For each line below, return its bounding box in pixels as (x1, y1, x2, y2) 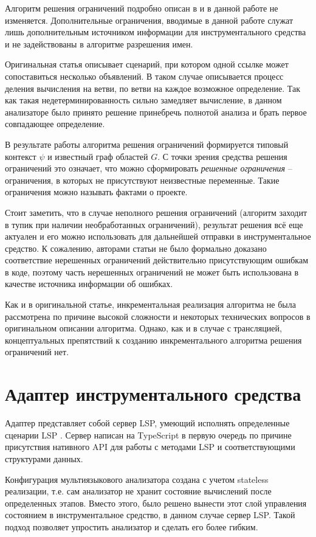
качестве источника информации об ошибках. (5, 277, 173, 290)
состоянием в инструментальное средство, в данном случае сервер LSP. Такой (5, 508, 295, 521)
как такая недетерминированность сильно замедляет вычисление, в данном (5, 94, 282, 106)
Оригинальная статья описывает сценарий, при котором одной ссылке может (5, 58, 289, 71)
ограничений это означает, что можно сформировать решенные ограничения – (5, 162, 292, 175)
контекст (5, 150, 36, 162)
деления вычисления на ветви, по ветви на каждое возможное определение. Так (5, 81, 300, 94)
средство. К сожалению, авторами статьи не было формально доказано (5, 241, 267, 254)
